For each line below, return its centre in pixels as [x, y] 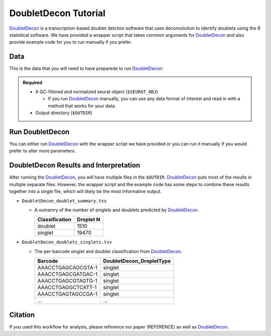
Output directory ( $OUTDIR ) [64, 113]
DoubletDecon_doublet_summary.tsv [64, 201]
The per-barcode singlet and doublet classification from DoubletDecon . [108, 251]
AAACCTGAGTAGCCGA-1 [67, 294]
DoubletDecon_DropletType [137, 261]
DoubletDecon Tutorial [57, 13]
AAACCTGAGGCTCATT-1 [67, 288]
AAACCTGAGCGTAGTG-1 [67, 281]
